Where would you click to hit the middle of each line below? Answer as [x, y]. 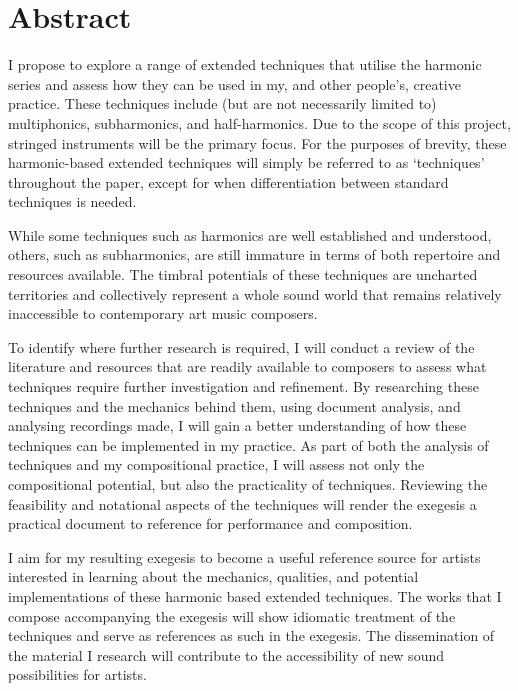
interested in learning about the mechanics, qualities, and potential [213, 576]
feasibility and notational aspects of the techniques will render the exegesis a [242, 503]
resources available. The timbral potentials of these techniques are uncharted [243, 274]
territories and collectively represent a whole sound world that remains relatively [255, 293]
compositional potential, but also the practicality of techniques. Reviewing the [248, 484]
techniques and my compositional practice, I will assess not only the [216, 464]
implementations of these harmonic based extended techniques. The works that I [255, 595]
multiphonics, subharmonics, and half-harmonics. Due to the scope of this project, [259, 122]
